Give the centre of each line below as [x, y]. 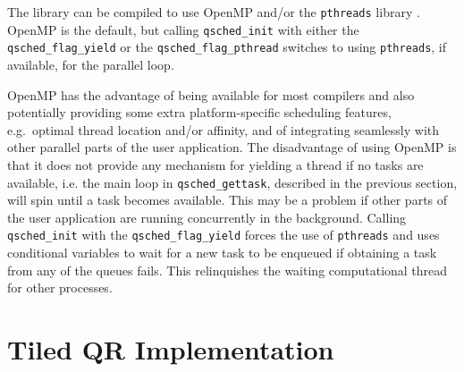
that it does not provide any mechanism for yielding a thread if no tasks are [215, 164]
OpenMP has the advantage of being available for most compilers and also [211, 94]
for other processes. [60, 287]
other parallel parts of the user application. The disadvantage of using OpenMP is [232, 147]
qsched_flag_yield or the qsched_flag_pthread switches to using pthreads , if [227, 47]
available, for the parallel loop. [91, 64]
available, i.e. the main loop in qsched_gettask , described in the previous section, [232, 182]
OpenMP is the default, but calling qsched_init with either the [183, 29]
